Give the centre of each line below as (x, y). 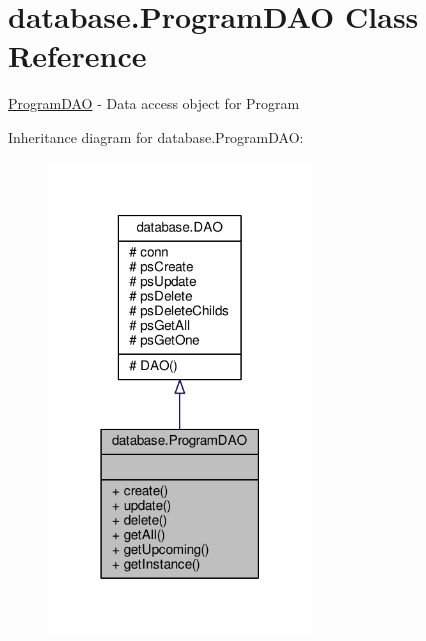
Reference (77, 55)
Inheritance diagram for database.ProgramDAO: (156, 136)
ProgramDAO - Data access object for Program (154, 103)
